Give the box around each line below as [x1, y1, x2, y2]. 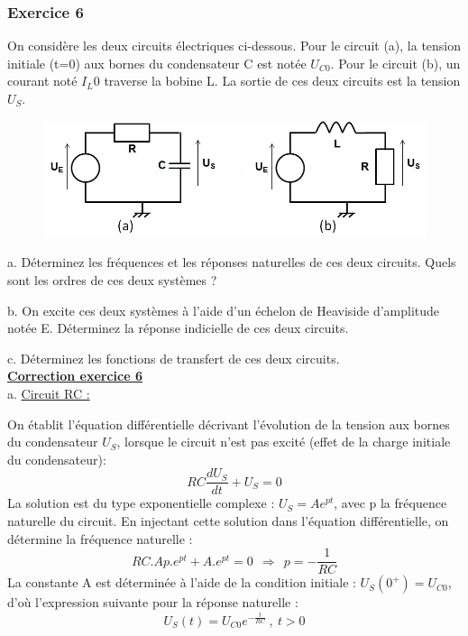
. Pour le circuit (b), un [330, 53, 461, 72]
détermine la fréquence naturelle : [7, 529, 193, 548]
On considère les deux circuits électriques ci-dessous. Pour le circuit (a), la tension [7, 36, 462, 55]
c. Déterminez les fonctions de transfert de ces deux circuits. [7, 348, 340, 367]
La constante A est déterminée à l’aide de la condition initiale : [7, 573, 356, 592]
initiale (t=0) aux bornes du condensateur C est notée [7, 53, 307, 72]
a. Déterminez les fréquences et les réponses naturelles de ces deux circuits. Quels [7, 253, 456, 272]
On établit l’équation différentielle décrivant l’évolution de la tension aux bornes [7, 414, 450, 433]
